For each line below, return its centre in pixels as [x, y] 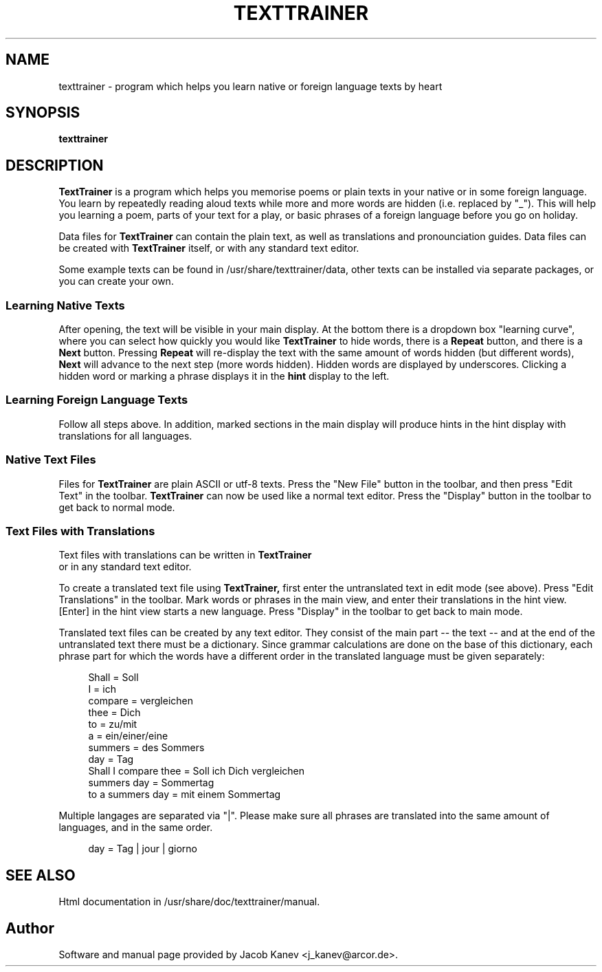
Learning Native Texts [65, 305]
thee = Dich [114, 713]
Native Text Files [51, 460]
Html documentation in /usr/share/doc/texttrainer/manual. [189, 902]
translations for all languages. [125, 435]
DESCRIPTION [55, 165]
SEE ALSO [41, 875]
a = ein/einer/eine [128, 736]
